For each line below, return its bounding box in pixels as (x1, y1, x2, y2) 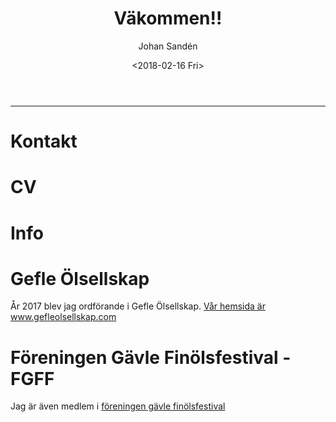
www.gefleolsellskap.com (10, 311, 117, 323)
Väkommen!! (113, 7, 223, 30)
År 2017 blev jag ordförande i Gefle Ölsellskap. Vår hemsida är (10, 300, 266, 312)
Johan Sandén (138, 40, 198, 52)
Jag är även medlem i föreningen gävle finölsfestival (10, 400, 226, 412)
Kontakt (10, 130, 78, 153)
